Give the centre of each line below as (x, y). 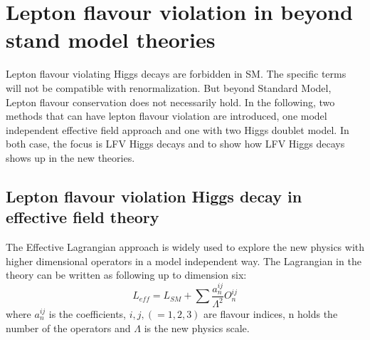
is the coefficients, (88, 314)
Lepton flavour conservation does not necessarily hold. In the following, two (170, 102)
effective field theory (83, 217)
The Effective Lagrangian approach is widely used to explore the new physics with (185, 247)
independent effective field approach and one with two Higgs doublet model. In (178, 129)
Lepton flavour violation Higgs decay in (154, 196)
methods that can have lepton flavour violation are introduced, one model (166, 116)
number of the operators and (68, 328)
